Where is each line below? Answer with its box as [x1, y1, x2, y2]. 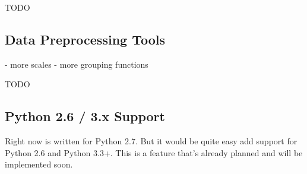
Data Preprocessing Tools [5, 30, 166, 48]
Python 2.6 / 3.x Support [5, 107, 165, 125]
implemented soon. [5, 158, 73, 170]
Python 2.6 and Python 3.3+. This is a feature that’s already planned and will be [5, 146, 303, 159]
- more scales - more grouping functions [5, 58, 148, 70]
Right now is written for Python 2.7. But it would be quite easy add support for [5, 135, 297, 147]
